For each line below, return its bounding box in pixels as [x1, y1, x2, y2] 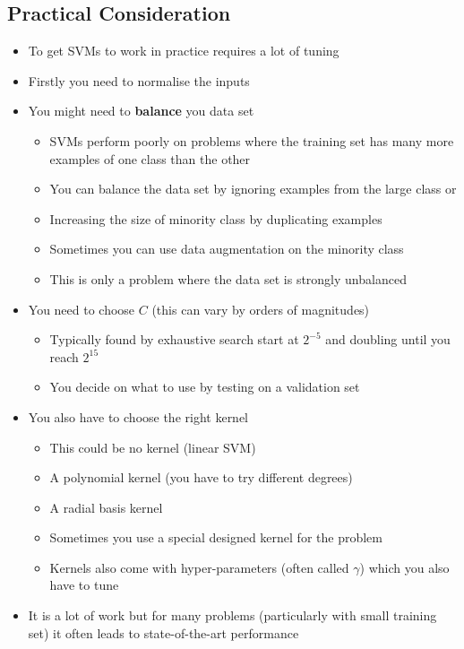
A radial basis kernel [49, 498, 163, 516]
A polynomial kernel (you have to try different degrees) [49, 468, 353, 487]
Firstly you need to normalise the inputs [28, 71, 250, 90]
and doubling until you [325, 330, 451, 349]
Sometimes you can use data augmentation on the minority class [49, 239, 404, 258]
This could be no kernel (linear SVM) [49, 437, 256, 456]
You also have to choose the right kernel [28, 407, 249, 426]
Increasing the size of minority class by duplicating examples [49, 209, 382, 228]
